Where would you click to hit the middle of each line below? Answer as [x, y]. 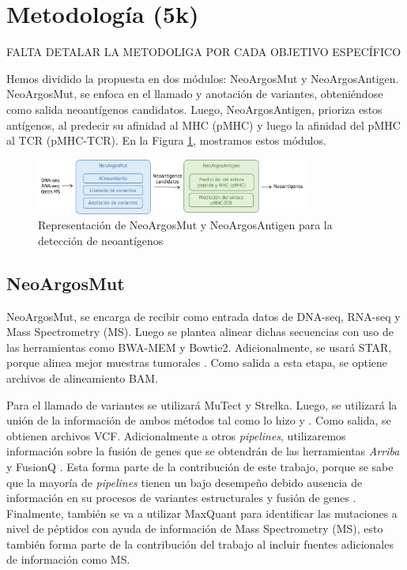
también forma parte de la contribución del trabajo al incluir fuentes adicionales [200, 544]
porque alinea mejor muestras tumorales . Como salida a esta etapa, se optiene [197, 362]
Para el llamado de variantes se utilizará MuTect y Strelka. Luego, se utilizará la [202, 404]
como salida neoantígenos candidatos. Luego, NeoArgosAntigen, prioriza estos [194, 109]
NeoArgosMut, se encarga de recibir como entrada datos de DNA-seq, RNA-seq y [203, 316]
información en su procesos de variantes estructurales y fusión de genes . [181, 498]
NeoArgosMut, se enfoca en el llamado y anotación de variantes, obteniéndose [195, 94]
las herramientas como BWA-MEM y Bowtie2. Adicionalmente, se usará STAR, [199, 347]
